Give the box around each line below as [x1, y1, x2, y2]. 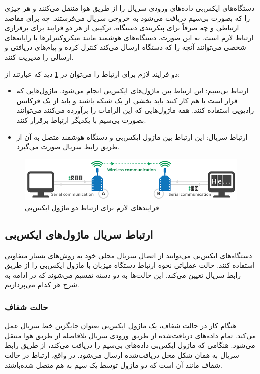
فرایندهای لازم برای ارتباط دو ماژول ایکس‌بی [25, 202, 159, 212]
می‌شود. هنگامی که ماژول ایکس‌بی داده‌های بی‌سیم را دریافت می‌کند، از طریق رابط [5, 340, 255, 350]
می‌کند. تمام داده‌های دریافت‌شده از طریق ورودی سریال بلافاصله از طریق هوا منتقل [5, 330, 256, 340]
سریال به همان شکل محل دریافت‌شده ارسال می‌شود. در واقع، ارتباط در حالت [5, 349, 239, 360]
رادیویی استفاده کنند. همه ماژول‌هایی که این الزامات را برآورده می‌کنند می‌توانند [16, 105, 254, 115]
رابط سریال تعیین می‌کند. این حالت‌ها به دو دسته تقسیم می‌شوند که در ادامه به [5, 269, 241, 280]
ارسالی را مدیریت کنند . [5, 51, 74, 62]
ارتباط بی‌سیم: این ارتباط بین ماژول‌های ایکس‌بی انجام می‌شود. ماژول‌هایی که [16, 85, 249, 96]
